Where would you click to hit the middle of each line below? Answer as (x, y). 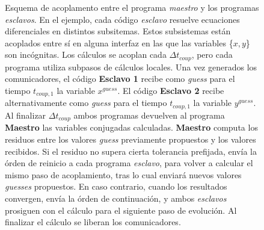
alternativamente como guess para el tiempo (86, 103)
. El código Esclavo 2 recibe (171, 91)
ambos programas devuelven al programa (149, 115)
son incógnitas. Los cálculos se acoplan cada (86, 54)
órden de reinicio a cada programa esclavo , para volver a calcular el (129, 163)
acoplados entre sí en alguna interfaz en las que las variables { (119, 42)
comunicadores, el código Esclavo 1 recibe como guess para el (120, 79)
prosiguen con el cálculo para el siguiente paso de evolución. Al (121, 210)
